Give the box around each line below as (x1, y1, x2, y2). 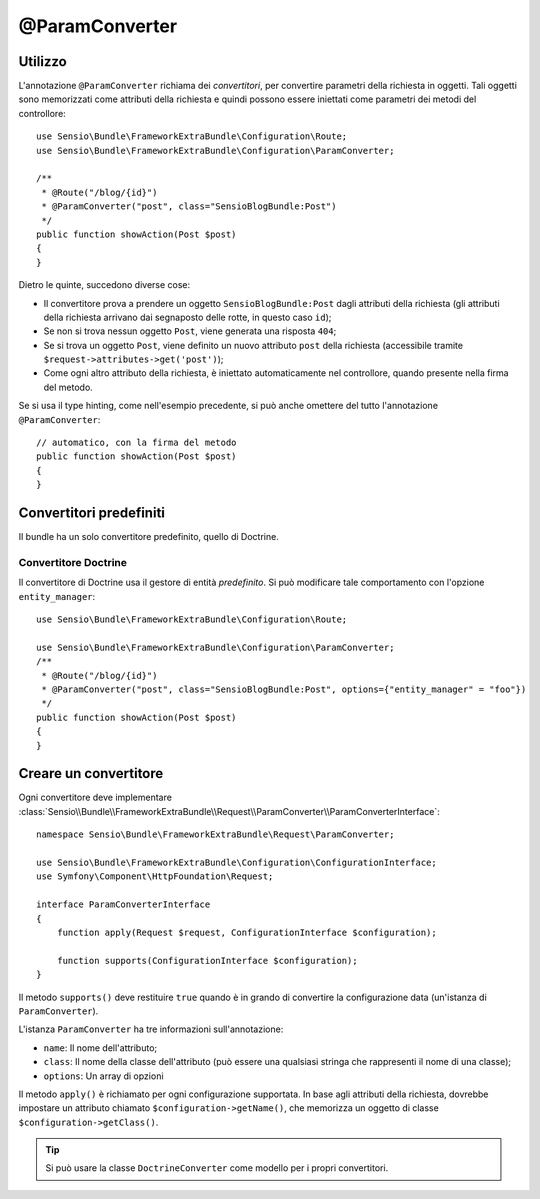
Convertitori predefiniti (18, 505, 165, 522)
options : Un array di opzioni (43, 1070, 164, 1082)
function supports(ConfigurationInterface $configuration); (56, 955, 359, 966)
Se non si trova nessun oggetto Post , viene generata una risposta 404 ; (43, 325, 337, 337)
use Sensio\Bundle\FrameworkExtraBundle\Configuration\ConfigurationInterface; (36, 857, 437, 869)
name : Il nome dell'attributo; (43, 1041, 158, 1054)
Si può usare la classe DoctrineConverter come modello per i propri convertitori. (45, 1162, 389, 1174)
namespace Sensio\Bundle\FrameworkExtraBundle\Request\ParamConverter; (36, 829, 395, 840)
